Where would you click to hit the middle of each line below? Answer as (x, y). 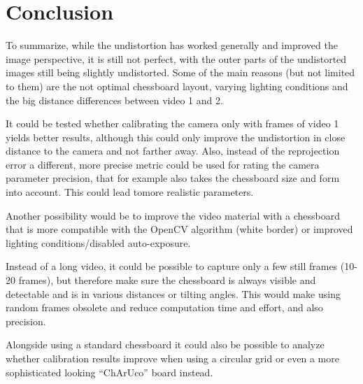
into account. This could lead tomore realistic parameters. (130, 192)
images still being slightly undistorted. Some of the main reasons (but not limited (180, 72)
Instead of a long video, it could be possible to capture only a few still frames (172, 266)
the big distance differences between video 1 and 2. (114, 100)
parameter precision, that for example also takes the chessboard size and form (173, 178)
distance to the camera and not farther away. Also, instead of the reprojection (173, 151)
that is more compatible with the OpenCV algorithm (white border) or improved (179, 229)
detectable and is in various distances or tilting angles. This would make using (173, 293)
